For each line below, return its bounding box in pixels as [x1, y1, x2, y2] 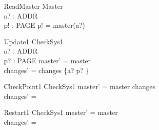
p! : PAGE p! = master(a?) [4, 20, 85, 30]
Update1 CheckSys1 [4, 36, 63, 46]
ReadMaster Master [4, 1, 63, 11]
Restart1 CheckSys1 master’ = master [4, 107, 118, 117]
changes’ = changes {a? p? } [4, 65, 89, 75]
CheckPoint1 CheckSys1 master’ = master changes [4, 81, 156, 92]
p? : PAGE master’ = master [4, 55, 91, 65]
